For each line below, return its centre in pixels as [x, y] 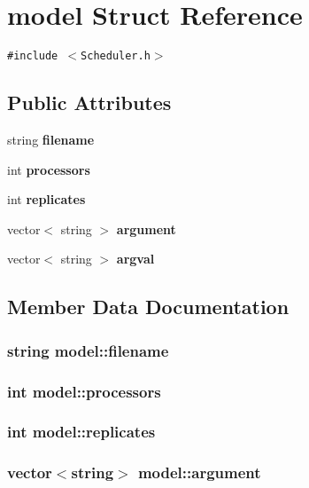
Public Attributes [89, 102]
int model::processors [84, 391]
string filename [51, 139]
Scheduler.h [116, 56]
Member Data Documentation [148, 307]
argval [135, 259]
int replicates [46, 199]
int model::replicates [81, 432]
